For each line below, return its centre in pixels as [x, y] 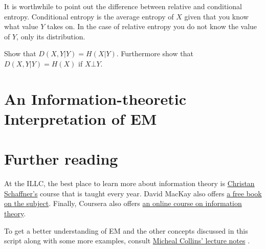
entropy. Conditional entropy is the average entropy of [89, 16]
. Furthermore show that [155, 53]
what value [21, 26]
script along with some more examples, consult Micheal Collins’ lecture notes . [127, 241]
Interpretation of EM [81, 118]
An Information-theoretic [95, 98]
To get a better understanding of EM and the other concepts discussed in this [126, 230]
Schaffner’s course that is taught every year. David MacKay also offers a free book [133, 193]
